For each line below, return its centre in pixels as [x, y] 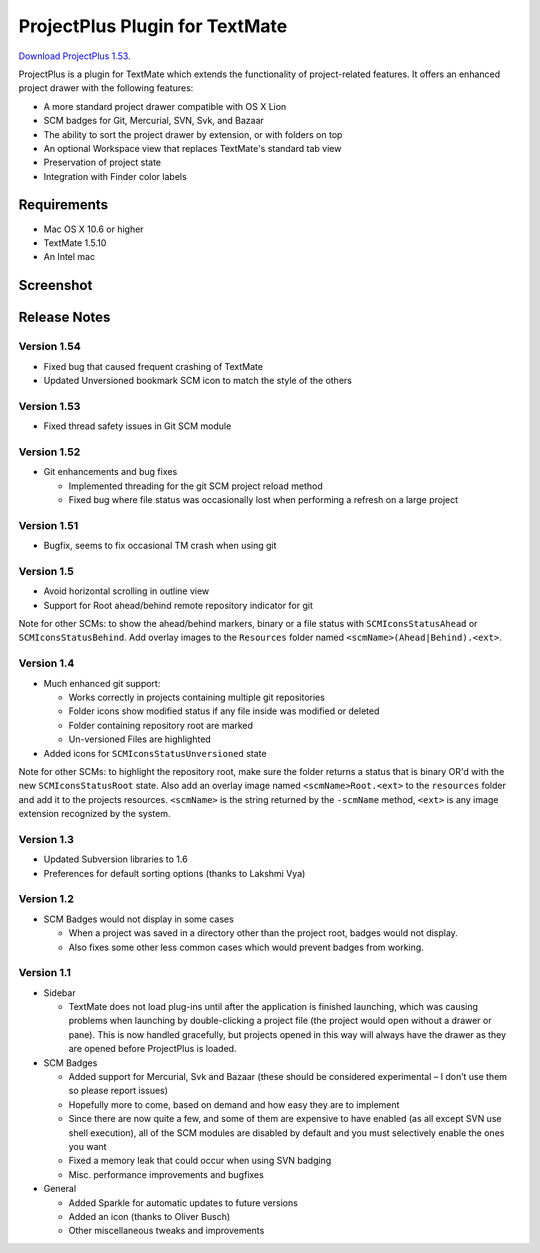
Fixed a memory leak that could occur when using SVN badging [200, 1161]
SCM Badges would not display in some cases [138, 919]
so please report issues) [118, 1091]
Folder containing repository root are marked [161, 725]
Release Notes [64, 317]
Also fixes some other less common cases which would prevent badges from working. [246, 947]
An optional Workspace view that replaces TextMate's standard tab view [192, 148]
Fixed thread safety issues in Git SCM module [137, 426]
